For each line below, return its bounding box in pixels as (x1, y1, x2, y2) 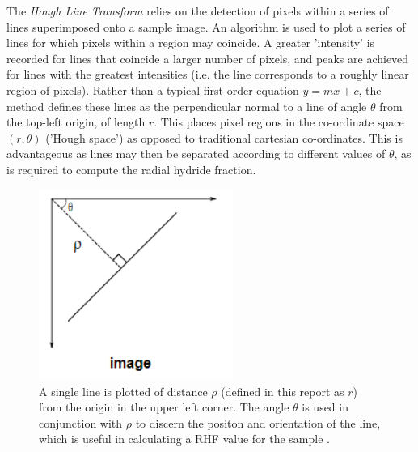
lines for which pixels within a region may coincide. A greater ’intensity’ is (6, 34, 375, 51)
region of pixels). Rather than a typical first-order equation (6, 81, 299, 98)
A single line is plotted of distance (39, 382, 208, 399)
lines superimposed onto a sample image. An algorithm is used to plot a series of (6, 18, 406, 35)
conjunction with (39, 414, 123, 431)
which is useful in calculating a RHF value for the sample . (39, 430, 330, 447)
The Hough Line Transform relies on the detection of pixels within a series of (6, 2, 389, 19)
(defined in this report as (221, 382, 344, 399)
